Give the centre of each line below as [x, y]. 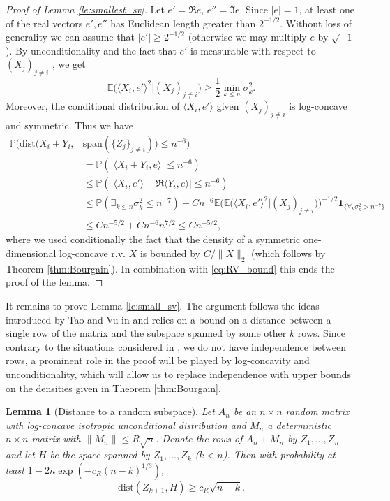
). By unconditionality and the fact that [91, 50]
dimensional [31, 253]
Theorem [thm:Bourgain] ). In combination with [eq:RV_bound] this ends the [170, 268]
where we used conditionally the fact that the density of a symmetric [153, 239]
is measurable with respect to [253, 50]
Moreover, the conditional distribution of [93, 106]
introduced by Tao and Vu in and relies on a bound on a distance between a [168, 319]
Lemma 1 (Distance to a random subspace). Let [110, 411]
